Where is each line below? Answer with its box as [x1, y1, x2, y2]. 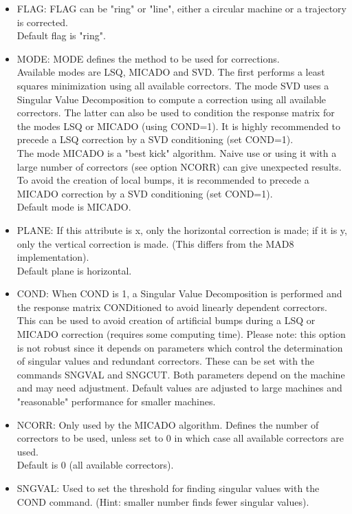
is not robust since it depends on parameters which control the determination [16, 340, 343, 354]
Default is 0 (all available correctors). [16, 458, 174, 472]
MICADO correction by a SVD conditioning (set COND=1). [16, 186, 273, 200]
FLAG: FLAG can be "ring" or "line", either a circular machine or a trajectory [16, 1, 346, 15]
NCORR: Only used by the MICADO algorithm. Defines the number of [16, 417, 319, 431]
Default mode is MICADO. [16, 200, 131, 214]
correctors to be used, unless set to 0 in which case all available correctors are [16, 431, 344, 445]
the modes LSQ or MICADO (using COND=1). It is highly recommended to [16, 118, 341, 133]
